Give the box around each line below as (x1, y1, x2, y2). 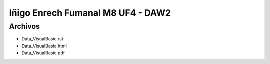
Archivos (9, 22, 40, 31)
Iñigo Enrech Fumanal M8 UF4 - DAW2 (9, 7, 171, 18)
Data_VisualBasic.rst (21, 36, 63, 42)
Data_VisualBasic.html (21, 43, 67, 49)
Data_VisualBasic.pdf (21, 50, 65, 56)
